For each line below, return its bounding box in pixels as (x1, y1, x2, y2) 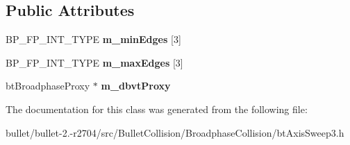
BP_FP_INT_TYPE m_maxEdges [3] (6, 55, 183, 69)
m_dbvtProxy (101, 78, 171, 93)
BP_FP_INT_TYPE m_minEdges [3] (6, 32, 181, 46)
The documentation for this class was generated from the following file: (6, 101, 308, 116)
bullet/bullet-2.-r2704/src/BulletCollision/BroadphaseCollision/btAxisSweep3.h (6, 125, 344, 139)
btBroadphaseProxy (6, 78, 90, 93)
